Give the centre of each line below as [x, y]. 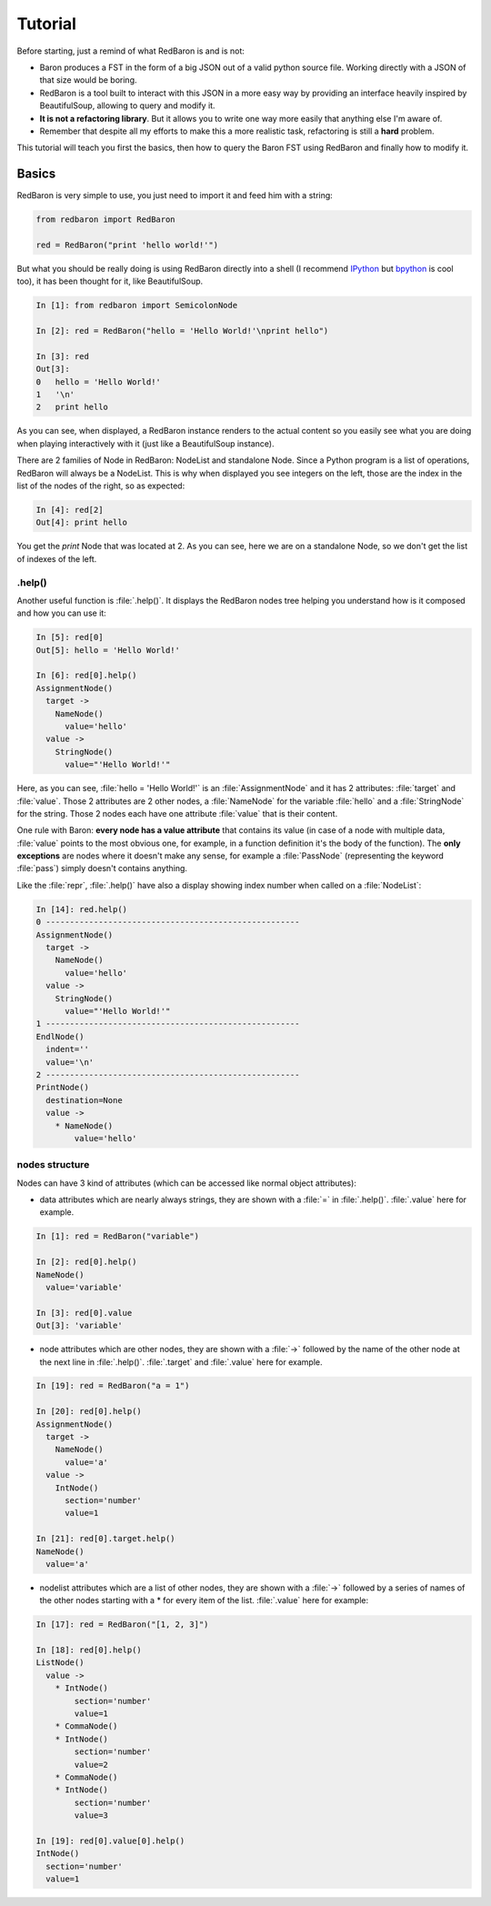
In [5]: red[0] [70, 637]
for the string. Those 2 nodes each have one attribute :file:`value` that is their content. [177, 813]
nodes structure [53, 1165]
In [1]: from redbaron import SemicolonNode [137, 306]
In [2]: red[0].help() [86, 1262]
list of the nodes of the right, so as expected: [101, 486]
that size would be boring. [88, 80]
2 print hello [72, 407]
